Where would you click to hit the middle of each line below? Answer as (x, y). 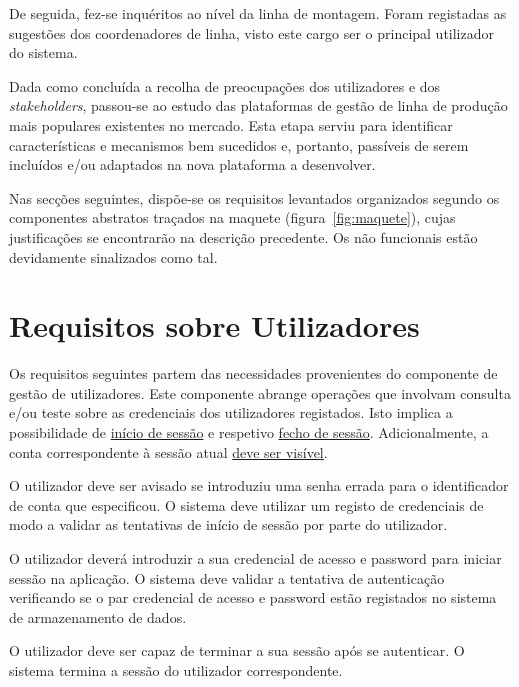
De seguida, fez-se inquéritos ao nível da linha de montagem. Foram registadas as (258, 13)
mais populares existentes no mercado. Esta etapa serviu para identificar (231, 124)
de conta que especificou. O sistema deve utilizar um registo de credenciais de (246, 504)
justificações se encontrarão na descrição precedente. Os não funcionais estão (243, 236)
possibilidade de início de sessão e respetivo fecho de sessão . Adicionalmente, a (249, 432)
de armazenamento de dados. (98, 616)
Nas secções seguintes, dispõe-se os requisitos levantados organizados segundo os (254, 197)
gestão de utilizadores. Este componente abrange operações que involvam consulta (260, 392)
